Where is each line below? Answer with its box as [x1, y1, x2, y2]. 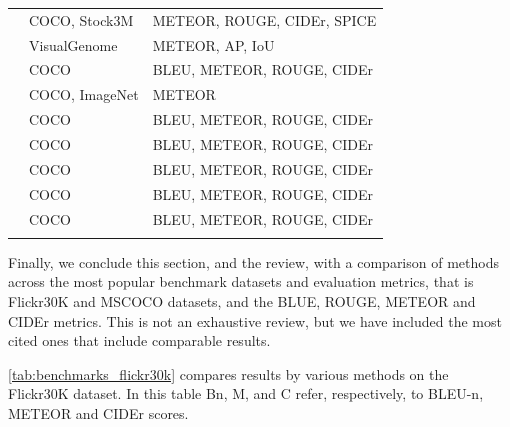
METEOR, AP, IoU [152, 34, 275, 55]
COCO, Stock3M [29, 9, 134, 30]
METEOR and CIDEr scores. [8, 403, 189, 423]
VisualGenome [29, 34, 118, 55]
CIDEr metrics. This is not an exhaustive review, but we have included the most [8, 310, 502, 331]
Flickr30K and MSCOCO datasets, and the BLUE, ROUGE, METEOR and [8, 291, 476, 312]
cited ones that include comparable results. [8, 330, 271, 351]
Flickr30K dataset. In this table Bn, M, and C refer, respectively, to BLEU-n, [8, 383, 484, 404]
